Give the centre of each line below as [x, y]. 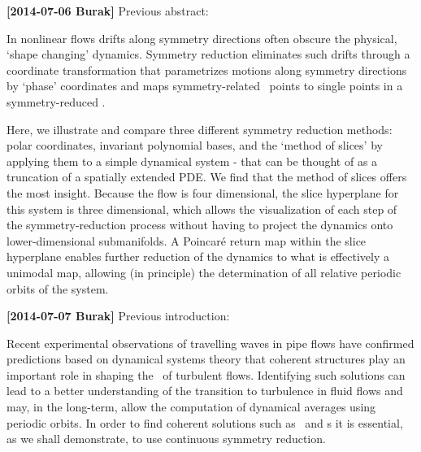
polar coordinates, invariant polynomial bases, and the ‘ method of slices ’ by [195, 145]
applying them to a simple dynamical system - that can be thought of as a [192, 161]
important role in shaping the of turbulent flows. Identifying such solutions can [206, 374]
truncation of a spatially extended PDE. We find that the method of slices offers [207, 177]
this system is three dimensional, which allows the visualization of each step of [202, 209]
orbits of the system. [58, 288]
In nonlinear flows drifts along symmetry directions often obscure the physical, [202, 38]
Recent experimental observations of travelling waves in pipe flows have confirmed [210, 343]
